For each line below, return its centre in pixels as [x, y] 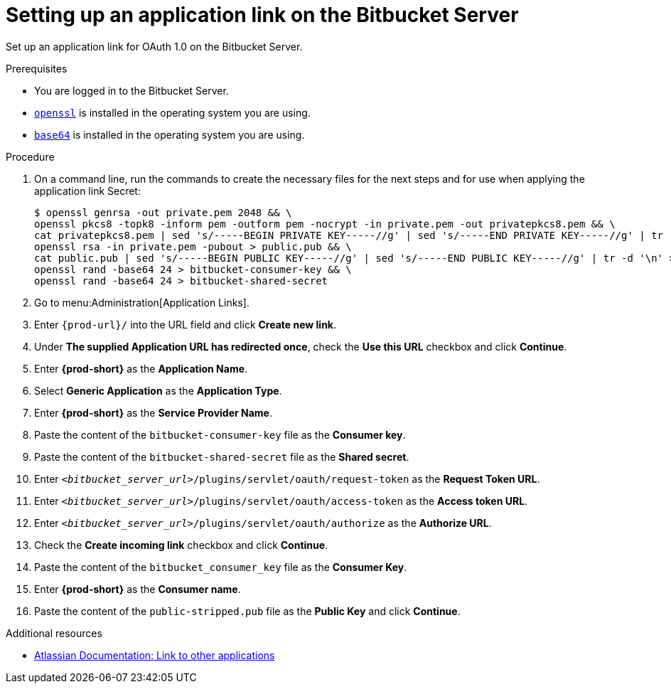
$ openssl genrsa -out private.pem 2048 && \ [163, 212]
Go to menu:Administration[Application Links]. [142, 302]
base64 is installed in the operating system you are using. [170, 134]
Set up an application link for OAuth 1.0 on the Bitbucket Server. [154, 46]
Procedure [30, 156]
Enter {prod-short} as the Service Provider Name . [153, 412]
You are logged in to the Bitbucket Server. [131, 90]
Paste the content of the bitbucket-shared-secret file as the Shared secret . [222, 456]
